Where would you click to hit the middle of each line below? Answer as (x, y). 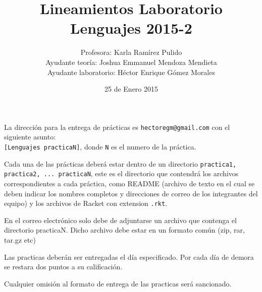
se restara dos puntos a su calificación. (63, 267)
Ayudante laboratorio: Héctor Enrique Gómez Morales (131, 72)
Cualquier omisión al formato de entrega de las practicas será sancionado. (118, 283)
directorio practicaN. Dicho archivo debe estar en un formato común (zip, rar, (124, 230)
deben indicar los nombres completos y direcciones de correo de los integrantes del (131, 193)
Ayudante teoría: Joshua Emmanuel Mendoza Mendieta (131, 62)
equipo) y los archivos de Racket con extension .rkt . (86, 203)
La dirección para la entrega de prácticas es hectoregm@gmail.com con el (117, 127)
